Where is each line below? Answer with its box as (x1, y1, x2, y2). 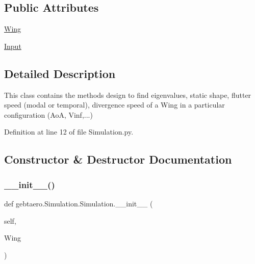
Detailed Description (4, 65, 116, 81)
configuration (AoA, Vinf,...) (4, 109, 93, 120)
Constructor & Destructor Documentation (4, 151, 232, 167)
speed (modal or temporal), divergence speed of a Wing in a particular (4, 99, 225, 110)
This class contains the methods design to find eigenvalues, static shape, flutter (4, 89, 251, 100)
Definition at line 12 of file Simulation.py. (4, 126, 134, 137)
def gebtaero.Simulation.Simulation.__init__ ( (4, 198, 153, 208)
